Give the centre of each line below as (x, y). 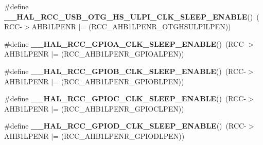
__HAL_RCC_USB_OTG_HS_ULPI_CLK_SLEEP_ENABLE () (129, 16)
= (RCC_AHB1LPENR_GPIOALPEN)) (119, 54)
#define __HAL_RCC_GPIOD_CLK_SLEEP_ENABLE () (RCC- (125, 126)
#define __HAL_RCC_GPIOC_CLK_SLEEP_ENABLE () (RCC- (125, 98)
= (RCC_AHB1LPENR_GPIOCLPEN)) (119, 108)
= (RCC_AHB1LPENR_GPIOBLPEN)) (119, 81)
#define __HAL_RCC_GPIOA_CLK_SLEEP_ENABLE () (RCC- (125, 43)
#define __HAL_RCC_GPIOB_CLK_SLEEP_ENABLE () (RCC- (125, 71)
